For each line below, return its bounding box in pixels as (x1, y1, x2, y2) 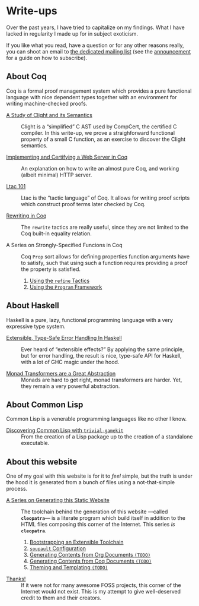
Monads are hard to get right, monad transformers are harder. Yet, (21, 376, 182, 383)
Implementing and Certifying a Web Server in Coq (6, 153, 128, 160)
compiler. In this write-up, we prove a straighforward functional (21, 129, 175, 136)
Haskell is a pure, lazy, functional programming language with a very (6, 316, 174, 323)
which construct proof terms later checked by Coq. (21, 200, 146, 207)
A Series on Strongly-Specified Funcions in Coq (6, 241, 123, 248)
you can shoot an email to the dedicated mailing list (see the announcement (6, 48, 191, 55)
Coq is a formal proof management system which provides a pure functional (6, 87, 192, 94)
